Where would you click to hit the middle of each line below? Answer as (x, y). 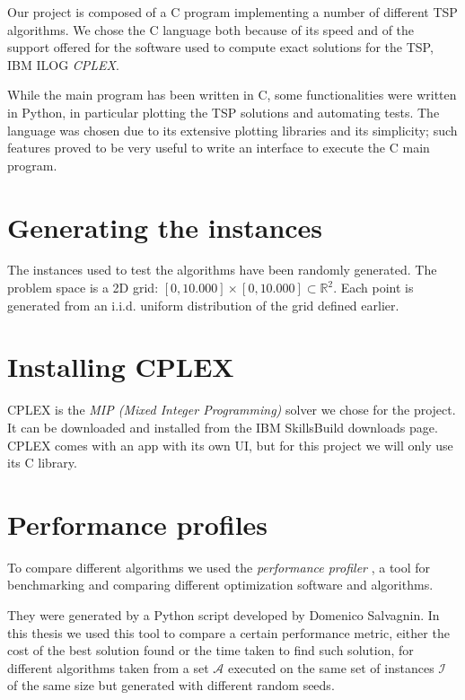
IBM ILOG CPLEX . (63, 64)
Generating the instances (165, 227)
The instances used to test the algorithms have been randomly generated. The (222, 270)
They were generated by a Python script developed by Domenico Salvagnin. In (224, 615)
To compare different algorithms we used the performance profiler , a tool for (219, 567)
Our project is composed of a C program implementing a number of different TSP (232, 12)
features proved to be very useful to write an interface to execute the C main (219, 148)
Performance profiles (138, 524)
